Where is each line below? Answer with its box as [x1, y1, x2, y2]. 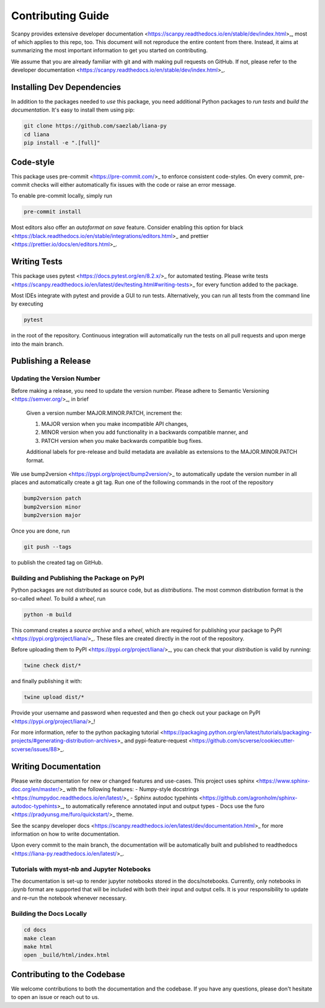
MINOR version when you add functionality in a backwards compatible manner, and [41, 428, 249, 436]
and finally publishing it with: [11, 678, 82, 685]
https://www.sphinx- [259, 777, 310, 784]
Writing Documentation [11, 761, 101, 771]
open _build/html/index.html [23, 952, 110, 959]
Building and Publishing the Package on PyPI [11, 574, 144, 582]
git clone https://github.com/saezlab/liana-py [23, 122, 167, 130]
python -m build [23, 611, 72, 618]
